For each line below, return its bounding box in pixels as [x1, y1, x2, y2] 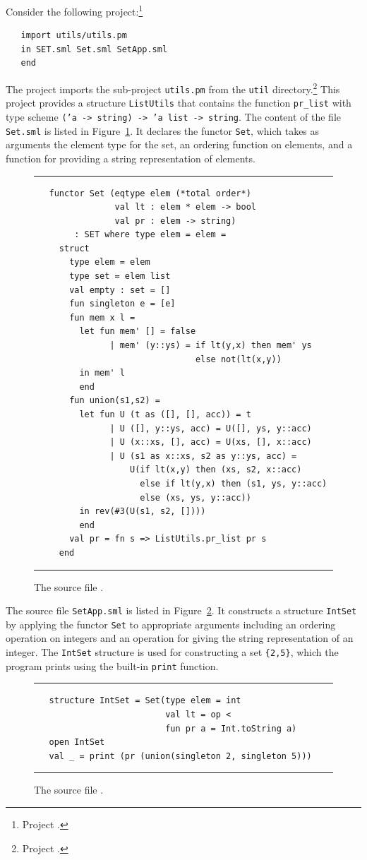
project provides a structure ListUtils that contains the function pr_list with [6, 95, 351, 110]
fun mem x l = [69, 312, 136, 323]
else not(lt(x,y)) [195, 354, 282, 364]
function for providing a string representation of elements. [6, 150, 255, 165]
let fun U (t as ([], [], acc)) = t [79, 410, 251, 419]
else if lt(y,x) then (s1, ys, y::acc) [140, 478, 327, 489]
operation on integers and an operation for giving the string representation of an [6, 631, 354, 645]
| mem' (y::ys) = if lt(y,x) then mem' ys [109, 340, 312, 351]
